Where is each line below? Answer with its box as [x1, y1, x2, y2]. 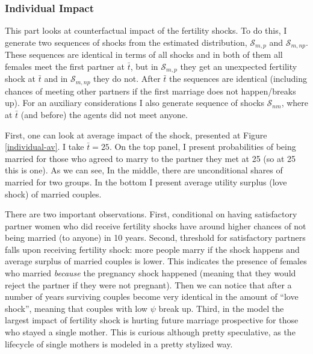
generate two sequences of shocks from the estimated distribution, [5, 36, 247, 48]
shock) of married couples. [5, 187, 102, 200]
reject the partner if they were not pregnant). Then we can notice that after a [5, 278, 292, 291]
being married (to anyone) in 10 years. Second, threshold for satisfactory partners [5, 231, 306, 244]
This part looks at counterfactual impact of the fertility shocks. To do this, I [5, 24, 287, 37]
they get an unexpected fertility [180, 60, 297, 72]
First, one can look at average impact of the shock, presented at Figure [5, 128, 267, 141]
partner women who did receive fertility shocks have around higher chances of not [5, 219, 306, 232]
